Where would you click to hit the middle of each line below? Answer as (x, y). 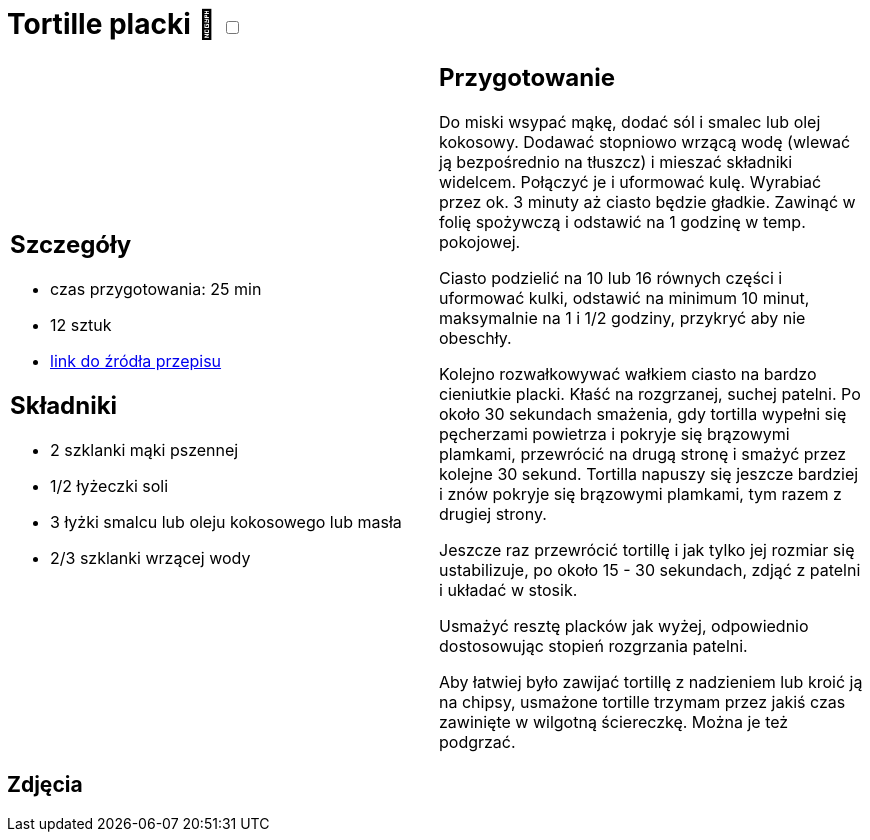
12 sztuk (81, 325)
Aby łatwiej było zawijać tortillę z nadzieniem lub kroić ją (651, 681)
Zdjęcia (45, 785)
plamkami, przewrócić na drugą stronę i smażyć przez (643, 453)
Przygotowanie (527, 77)
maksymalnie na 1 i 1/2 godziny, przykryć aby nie (622, 317)
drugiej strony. (493, 513)
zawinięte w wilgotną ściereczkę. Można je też (614, 721)
